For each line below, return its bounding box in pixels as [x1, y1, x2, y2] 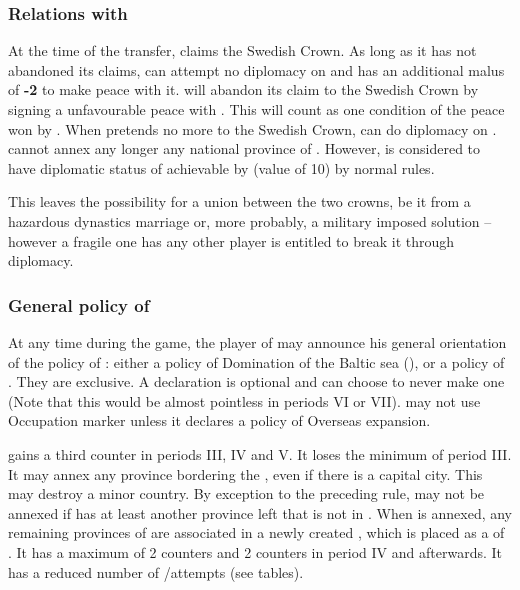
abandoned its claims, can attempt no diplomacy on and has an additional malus [8, 59, 505, 80]
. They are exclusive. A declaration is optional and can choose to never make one [8, 371, 505, 392]
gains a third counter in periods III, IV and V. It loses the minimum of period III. [8, 443, 512, 464]
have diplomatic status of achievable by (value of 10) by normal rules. [8, 157, 435, 178]
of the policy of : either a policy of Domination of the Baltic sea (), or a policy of [8, 351, 505, 372]
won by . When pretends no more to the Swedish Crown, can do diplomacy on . [8, 118, 497, 139]
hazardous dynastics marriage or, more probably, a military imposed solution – [8, 210, 492, 231]
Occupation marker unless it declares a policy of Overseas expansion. [8, 410, 431, 431]
